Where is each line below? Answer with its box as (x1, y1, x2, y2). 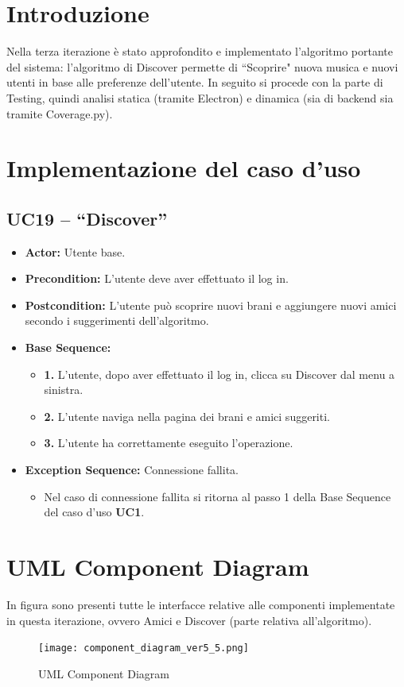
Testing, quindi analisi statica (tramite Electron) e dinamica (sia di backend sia (6, 89, 394, 106)
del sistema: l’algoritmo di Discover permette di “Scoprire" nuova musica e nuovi (6, 58, 398, 75)
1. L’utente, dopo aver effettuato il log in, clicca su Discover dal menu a (44, 365, 395, 382)
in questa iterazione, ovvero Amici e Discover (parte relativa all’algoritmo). (6, 612, 372, 628)
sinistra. (44, 381, 84, 398)
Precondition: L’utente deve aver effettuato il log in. (25, 270, 289, 287)
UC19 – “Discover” (6, 206, 168, 230)
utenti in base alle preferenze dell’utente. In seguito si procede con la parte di (6, 74, 383, 91)
